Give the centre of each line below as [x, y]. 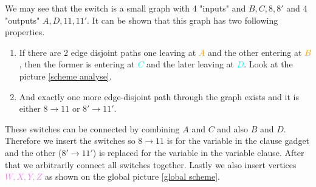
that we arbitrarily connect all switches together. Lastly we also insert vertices [151, 164]
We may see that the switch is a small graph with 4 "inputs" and [125, 8]
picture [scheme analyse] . [65, 76]
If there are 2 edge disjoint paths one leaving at [108, 52]
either [30, 108]
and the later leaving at [191, 64]
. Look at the [268, 64]
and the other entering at [255, 52]
